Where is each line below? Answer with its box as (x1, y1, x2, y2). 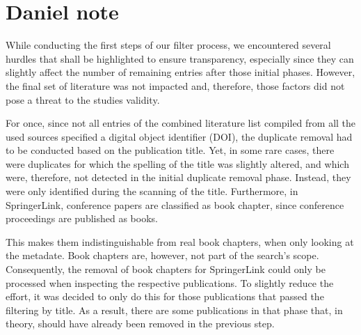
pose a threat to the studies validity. (6, 92, 160, 107)
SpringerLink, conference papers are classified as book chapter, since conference (6, 197, 344, 212)
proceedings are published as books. (6, 211, 158, 226)
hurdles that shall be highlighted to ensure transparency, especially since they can (6, 51, 354, 65)
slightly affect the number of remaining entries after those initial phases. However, (6, 65, 355, 79)
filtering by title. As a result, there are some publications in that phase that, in (6, 302, 343, 317)
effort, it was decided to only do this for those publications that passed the (6, 289, 324, 304)
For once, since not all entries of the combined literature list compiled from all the (6, 116, 356, 130)
